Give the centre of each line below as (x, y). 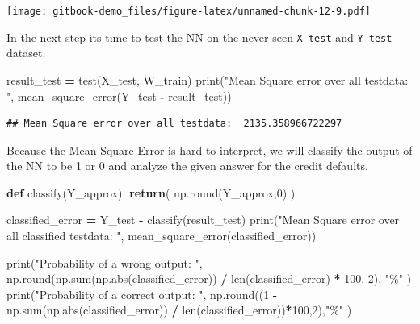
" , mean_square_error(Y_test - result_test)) (119, 96)
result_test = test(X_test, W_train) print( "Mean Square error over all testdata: (208, 79)
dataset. (26, 53)
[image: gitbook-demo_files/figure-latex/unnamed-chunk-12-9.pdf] (189, 11)
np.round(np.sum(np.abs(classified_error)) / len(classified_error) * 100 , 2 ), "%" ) (209, 278)
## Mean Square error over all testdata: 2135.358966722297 (174, 124)
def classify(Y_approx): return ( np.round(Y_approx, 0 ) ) (151, 192)
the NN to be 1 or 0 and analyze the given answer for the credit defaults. (187, 166)
